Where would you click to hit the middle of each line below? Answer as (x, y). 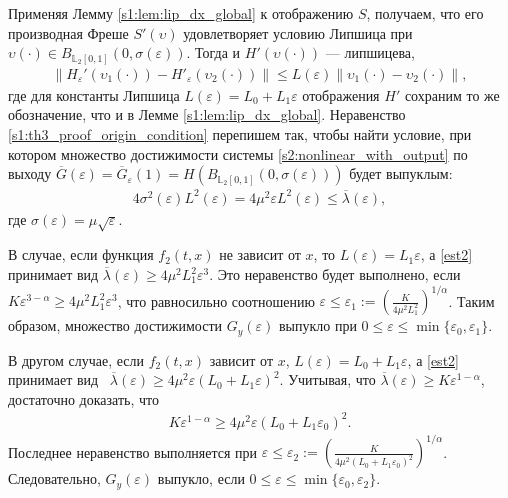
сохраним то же (452, 94)
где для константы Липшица (94, 94)
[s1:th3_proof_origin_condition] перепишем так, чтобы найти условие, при (240, 133)
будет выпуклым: (401, 173)
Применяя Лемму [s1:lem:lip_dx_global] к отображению (181, 13)
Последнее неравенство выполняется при (133, 451)
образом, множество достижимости (115, 325)
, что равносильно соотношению (216, 300)
